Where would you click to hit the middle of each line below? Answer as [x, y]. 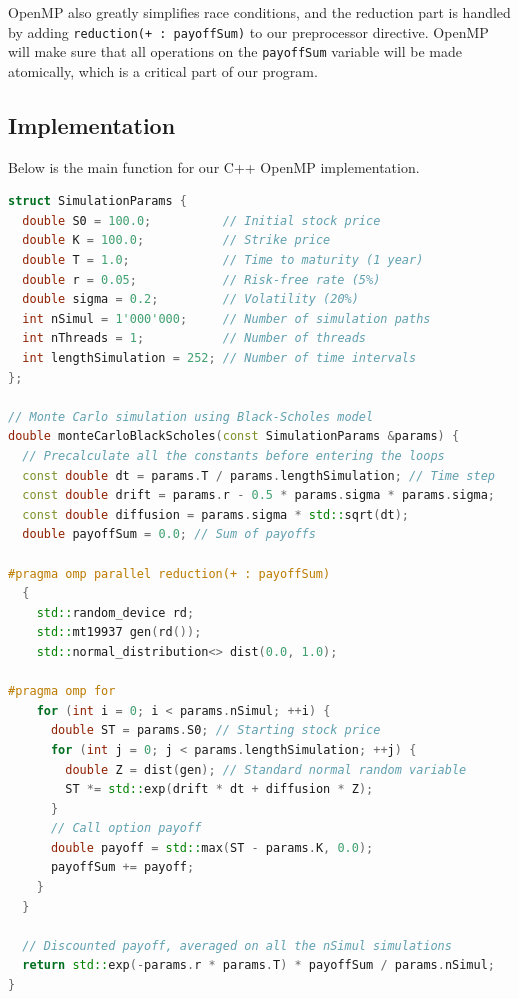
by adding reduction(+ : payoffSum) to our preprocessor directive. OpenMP [248, 31]
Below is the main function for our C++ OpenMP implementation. [214, 166]
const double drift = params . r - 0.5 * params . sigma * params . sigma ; [259, 495]
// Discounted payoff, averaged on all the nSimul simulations [237, 945]
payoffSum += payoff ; [122, 867]
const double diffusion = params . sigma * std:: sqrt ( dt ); [216, 514]
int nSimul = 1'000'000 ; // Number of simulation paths [226, 318]
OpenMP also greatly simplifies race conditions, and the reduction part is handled [259, 12]
